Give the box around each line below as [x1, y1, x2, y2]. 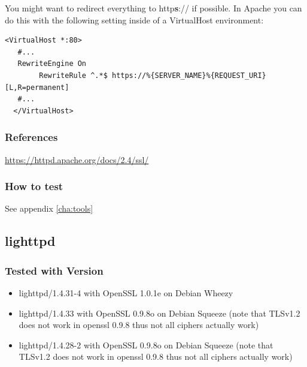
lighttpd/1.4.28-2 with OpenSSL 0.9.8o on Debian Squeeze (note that [19, 338, 273, 351]
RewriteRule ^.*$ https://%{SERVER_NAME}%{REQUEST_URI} [39, 71, 266, 80]
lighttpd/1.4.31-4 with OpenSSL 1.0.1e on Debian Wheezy [19, 286, 233, 299]
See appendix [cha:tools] [5, 202, 93, 215]
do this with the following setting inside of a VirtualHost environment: [5, 13, 264, 26]
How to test [5, 179, 63, 194]
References [5, 130, 58, 145]
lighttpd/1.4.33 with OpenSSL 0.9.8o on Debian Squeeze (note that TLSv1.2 [19, 306, 300, 319]
